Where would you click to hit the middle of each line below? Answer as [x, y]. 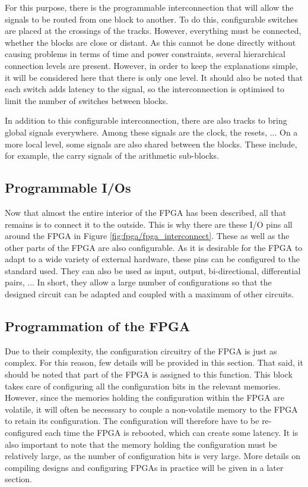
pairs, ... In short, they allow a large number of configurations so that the [138, 282]
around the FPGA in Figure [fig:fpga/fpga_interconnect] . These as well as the [147, 236]
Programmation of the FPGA [98, 326]
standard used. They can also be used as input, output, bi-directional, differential [153, 270]
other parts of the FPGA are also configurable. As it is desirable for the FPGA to [154, 247]
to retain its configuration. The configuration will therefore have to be [132, 421]
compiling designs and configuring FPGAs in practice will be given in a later [144, 467]
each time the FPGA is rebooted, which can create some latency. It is [172, 433]
